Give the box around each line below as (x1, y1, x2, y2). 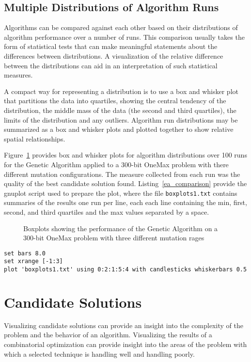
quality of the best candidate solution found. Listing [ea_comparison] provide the (4, 178, 247, 189)
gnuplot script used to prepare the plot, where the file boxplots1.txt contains (4, 188, 237, 198)
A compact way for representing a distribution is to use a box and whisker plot (4, 86, 238, 96)
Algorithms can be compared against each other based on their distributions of (4, 22, 238, 32)
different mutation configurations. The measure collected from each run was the (4, 169, 240, 179)
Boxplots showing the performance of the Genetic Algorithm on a (23, 223, 218, 233)
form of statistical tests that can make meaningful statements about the (4, 41, 218, 51)
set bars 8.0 (4, 250, 46, 257)
